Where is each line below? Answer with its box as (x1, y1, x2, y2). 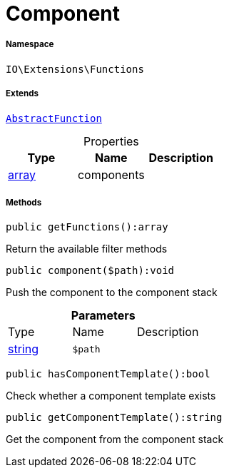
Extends (6, 88, 39, 99)
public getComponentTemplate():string (6, 412, 223, 424)
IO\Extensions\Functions (6, 63, 144, 75)
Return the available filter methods (6, 243, 168, 255)
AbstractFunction (6, 112, 102, 124)
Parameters (71, 308, 136, 323)
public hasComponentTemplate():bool (6, 368, 210, 380)
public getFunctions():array (6, 221, 168, 233)
